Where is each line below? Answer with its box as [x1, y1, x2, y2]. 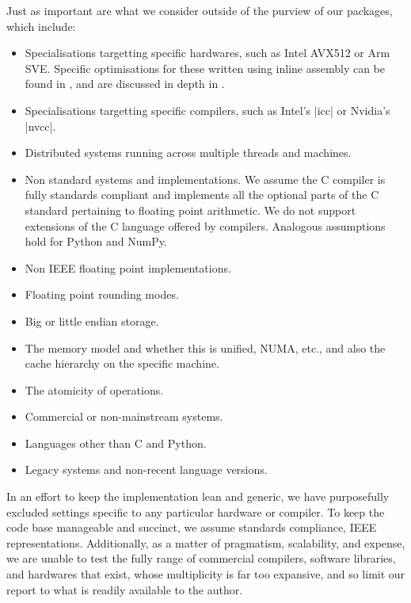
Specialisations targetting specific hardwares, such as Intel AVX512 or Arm [25, 44, 390, 61]
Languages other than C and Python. [25, 434, 207, 451]
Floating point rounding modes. [25, 286, 179, 303]
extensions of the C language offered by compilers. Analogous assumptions [25, 217, 386, 234]
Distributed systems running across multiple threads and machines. [25, 144, 352, 161]
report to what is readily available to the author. [6, 581, 243, 597]
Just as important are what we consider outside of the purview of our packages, [6, 2, 393, 18]
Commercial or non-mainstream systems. [25, 408, 223, 425]
